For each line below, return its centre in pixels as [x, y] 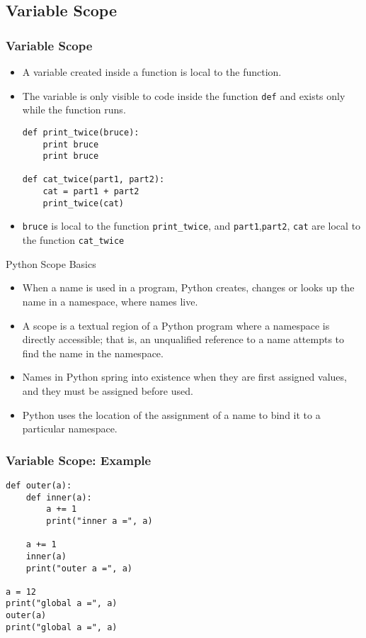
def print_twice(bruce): [81, 132]
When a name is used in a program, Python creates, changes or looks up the [188, 287]
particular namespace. [70, 429]
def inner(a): [59, 497]
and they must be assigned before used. [108, 390]
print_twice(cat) [83, 203]
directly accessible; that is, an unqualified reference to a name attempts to [183, 339]
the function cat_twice [73, 240]
